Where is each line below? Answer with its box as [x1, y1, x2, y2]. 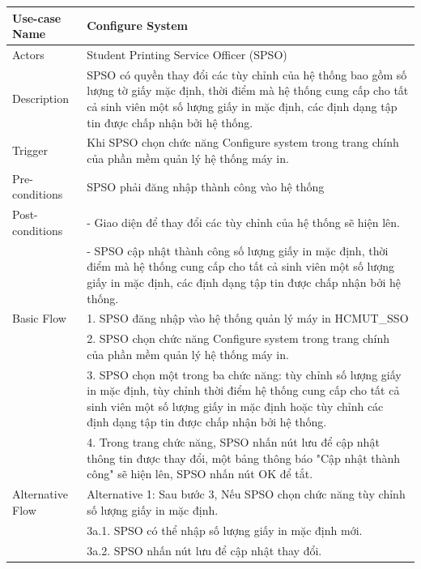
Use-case [12, 9, 62, 26]
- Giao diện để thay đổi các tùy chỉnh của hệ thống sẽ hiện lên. [87, 214, 400, 231]
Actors [12, 45, 45, 62]
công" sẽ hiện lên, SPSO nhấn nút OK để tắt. [87, 465, 313, 482]
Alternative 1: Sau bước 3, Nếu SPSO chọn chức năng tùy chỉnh [87, 486, 406, 503]
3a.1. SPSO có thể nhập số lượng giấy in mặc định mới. [87, 521, 363, 538]
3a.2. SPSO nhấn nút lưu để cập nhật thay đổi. [87, 541, 322, 558]
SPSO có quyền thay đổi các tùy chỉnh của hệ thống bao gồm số [87, 66, 407, 83]
